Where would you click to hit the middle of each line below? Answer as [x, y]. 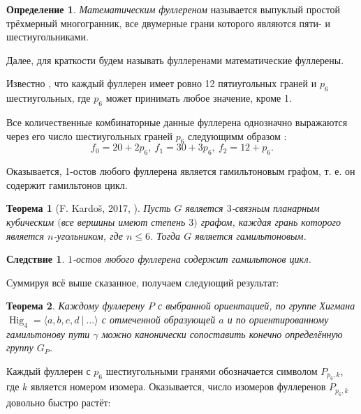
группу [20, 347]
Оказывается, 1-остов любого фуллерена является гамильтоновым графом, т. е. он [181, 171]
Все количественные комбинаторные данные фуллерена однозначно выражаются [177, 122]
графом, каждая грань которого [271, 221]
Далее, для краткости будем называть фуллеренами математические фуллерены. [175, 60]
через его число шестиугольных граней [89, 136]
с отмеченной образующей [159, 319]
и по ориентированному [278, 319]
